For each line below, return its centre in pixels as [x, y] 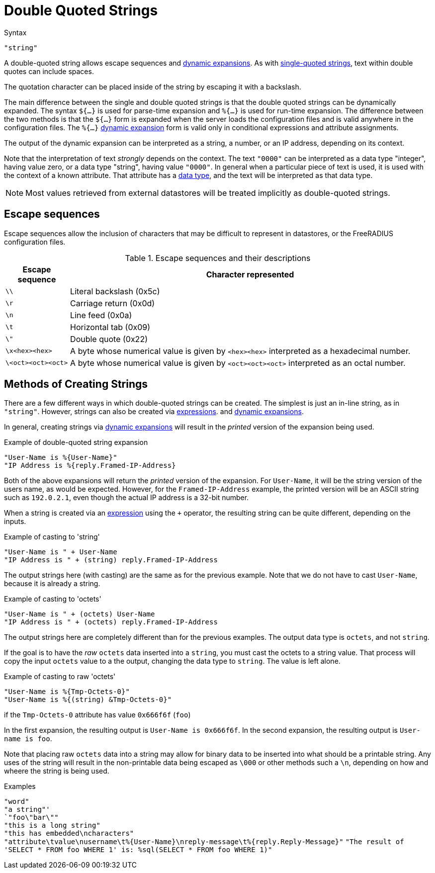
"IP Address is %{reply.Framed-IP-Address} [90, 466]
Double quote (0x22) [109, 339]
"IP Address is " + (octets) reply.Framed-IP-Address [111, 622]
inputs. [15, 522]
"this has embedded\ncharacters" [69, 833]
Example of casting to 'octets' [53, 599]
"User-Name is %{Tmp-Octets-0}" [67, 692]
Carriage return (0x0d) [113, 303]
